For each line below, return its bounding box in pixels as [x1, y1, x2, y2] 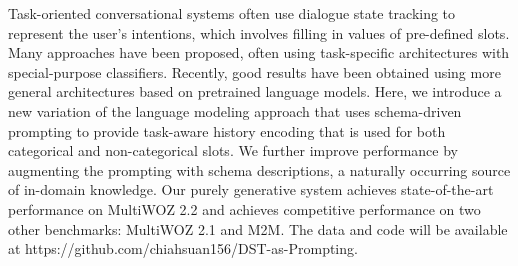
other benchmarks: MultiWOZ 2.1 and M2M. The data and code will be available [8, 218, 508, 239]
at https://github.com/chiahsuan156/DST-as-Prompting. [8, 238, 358, 259]
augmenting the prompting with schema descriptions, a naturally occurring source [8, 159, 511, 180]
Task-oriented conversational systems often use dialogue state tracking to [8, 3, 456, 23]
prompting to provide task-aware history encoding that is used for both [8, 120, 446, 141]
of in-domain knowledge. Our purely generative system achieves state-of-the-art [8, 179, 494, 200]
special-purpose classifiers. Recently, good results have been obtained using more [8, 61, 501, 82]
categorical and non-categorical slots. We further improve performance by [8, 140, 458, 161]
